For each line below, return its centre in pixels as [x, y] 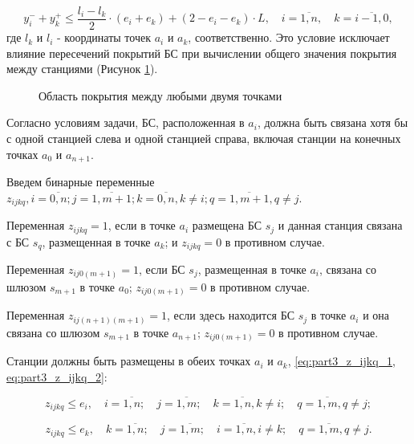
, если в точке [142, 225]
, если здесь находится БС [231, 315]
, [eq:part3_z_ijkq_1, [341, 361]
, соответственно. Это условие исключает [289, 37]
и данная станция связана [340, 225]
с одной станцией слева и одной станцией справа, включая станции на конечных [204, 138]
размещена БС [227, 225]
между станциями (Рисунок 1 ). [82, 69]
